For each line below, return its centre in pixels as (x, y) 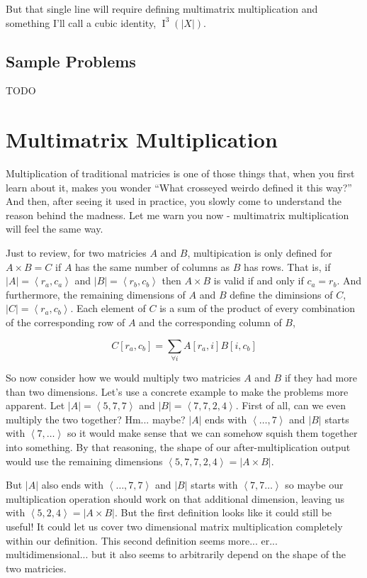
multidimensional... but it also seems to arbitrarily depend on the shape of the (176, 554)
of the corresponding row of (66, 322)
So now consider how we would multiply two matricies (123, 377)
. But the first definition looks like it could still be (223, 512)
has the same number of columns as (153, 266)
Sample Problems (71, 61)
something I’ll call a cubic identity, (81, 22)
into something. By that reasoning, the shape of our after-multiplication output (178, 446)
